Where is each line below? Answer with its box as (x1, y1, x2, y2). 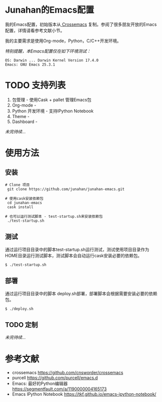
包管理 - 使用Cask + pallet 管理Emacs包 (12, 97, 92, 103)
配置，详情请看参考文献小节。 (5, 27, 65, 33)
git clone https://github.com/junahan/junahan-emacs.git (7, 187, 125, 192)
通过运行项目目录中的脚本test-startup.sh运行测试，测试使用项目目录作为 (5, 246, 149, 252)
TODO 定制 (5, 320, 38, 329)
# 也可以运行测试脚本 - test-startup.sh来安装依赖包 (5, 214, 103, 219)
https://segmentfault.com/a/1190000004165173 (12, 386, 107, 392)
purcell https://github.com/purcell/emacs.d (12, 375, 98, 381)
